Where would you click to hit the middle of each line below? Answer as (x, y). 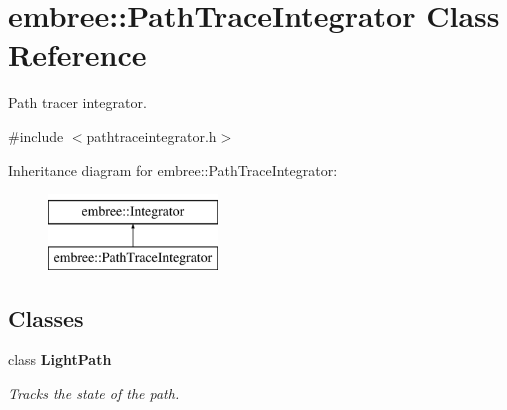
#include (36, 135)
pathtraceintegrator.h (151, 135)
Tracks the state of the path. (94, 393)
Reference (77, 54)
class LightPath (60, 359)
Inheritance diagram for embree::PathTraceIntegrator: (173, 169)
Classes (46, 317)
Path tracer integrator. (77, 102)
